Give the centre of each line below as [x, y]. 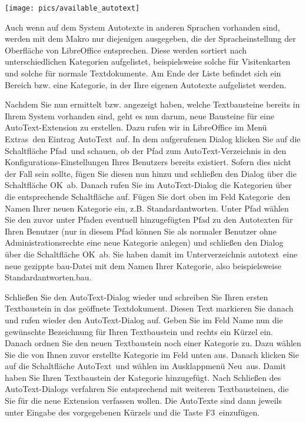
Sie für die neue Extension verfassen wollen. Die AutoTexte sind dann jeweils [144, 401]
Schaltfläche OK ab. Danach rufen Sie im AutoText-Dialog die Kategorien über [148, 185]
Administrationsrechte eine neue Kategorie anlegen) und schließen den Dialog [144, 242]
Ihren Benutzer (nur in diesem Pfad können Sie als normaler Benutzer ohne [141, 231]
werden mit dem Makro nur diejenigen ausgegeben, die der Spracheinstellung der [150, 38]
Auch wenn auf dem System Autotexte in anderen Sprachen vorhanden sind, [142, 27]
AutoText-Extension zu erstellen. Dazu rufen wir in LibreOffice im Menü [136, 127]
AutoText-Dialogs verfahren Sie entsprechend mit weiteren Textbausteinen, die [147, 389]
